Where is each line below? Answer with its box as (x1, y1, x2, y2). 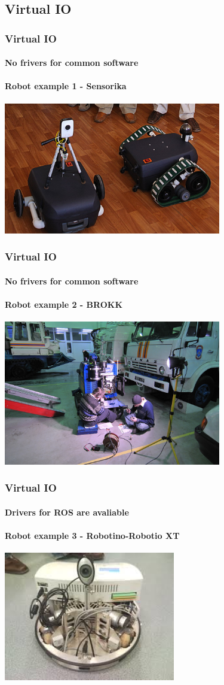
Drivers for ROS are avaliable (5, 505, 129, 518)
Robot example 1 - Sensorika (5, 80, 127, 92)
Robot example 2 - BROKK (5, 298, 123, 311)
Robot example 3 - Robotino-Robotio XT (5, 529, 180, 541)
